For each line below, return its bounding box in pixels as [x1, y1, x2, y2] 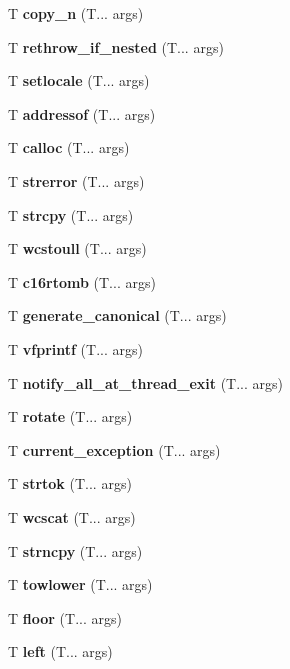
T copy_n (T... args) [8, 3, 144, 23]
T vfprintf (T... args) [8, 338, 143, 359]
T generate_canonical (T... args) [8, 305, 227, 326]
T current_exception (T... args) [8, 439, 221, 460]
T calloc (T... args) [8, 137, 130, 158]
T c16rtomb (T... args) [8, 271, 156, 292]
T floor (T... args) [8, 607, 122, 628]
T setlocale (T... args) [8, 70, 150, 91]
